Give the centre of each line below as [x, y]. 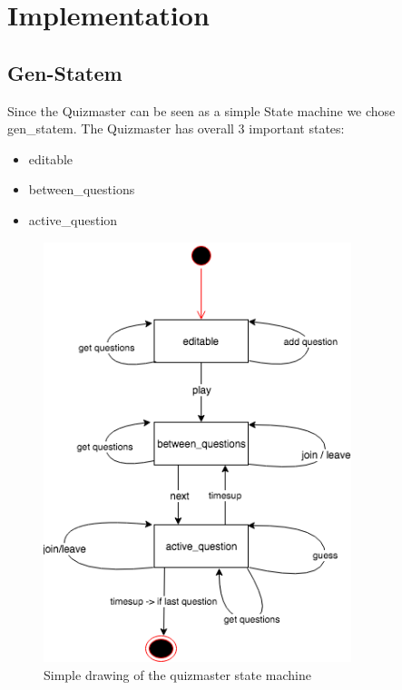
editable [51, 158]
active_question [73, 219]
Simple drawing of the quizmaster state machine [177, 674]
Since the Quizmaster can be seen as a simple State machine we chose [201, 110]
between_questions [82, 189]
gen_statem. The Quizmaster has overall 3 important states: [176, 128]
